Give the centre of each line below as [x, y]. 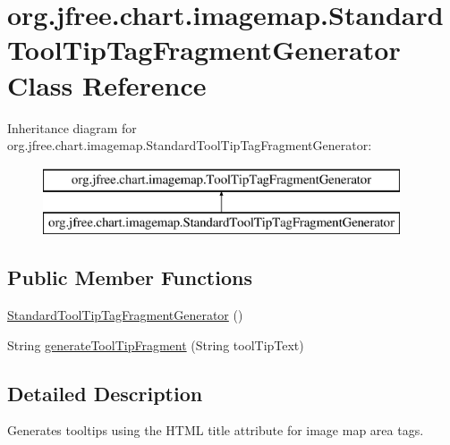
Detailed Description [105, 393]
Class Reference [107, 84]
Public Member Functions [130, 277]
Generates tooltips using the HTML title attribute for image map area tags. [216, 430]
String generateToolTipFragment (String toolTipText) [156, 344]
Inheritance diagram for [72, 127]
